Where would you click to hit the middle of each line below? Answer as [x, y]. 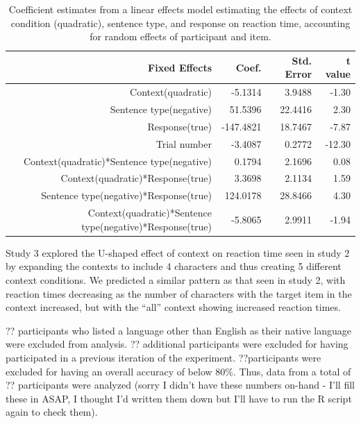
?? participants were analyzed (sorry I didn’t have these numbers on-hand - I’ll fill [180, 385]
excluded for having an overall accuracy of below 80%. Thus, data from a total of [178, 371]
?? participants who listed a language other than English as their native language [179, 330]
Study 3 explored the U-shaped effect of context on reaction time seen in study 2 [178, 252]
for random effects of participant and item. [180, 36]
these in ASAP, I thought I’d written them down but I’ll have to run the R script [179, 398]
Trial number [184, 143]
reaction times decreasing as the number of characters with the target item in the [179, 293]
